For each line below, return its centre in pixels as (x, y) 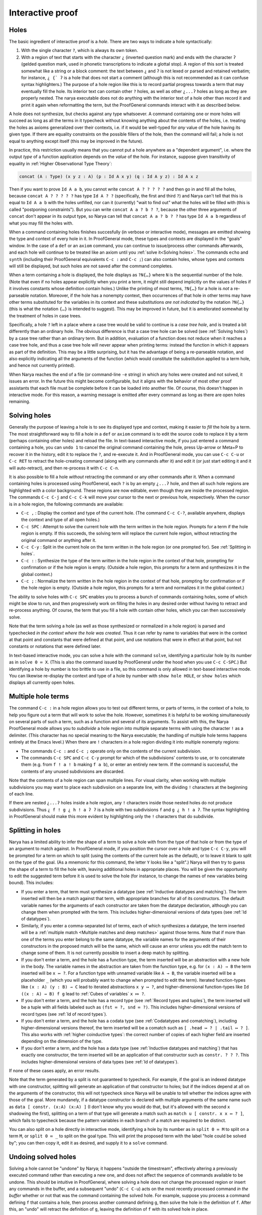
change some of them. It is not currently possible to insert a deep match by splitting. (105, 953)
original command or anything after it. (59, 540)
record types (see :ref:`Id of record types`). (64, 1014)
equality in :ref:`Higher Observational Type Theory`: (61, 163)
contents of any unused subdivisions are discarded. (73, 771)
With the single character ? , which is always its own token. (80, 51)
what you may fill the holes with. (41, 223)
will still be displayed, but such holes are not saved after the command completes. (91, 266)
